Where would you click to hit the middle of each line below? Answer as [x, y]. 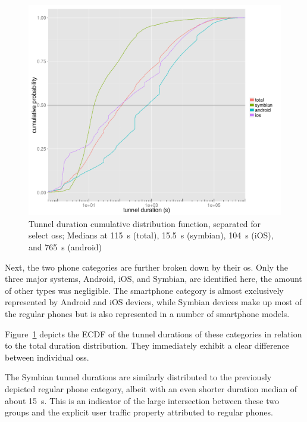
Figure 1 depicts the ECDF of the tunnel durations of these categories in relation [153, 333]
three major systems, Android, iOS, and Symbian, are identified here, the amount [153, 279]
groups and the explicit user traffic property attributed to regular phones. [139, 412]
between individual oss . [47, 357]
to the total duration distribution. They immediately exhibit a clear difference [147, 345]
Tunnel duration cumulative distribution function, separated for [145, 223]
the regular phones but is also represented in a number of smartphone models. [147, 313]
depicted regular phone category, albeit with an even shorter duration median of [151, 388]
